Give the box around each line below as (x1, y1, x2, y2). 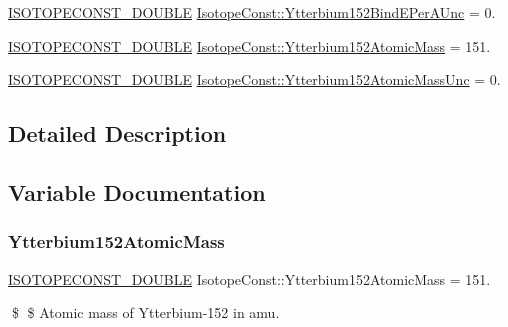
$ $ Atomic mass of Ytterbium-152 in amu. (11, 302, 280, 323)
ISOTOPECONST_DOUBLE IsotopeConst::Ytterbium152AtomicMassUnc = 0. (8, 69, 501, 90)
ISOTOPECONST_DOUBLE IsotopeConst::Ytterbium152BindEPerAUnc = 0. (8, 2, 496, 22)
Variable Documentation (8, 176, 266, 207)
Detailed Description (8, 118, 227, 149)
